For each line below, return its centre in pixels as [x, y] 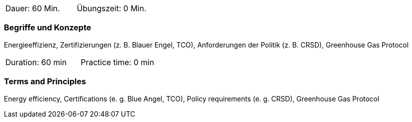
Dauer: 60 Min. [33, 8]
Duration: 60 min [36, 62]
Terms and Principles [45, 82]
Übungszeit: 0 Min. [112, 8]
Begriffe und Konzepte [48, 28]
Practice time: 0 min [117, 62]
